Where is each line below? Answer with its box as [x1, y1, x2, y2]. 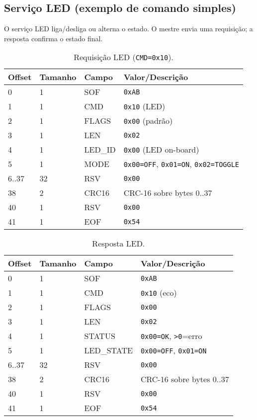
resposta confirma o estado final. [4, 33, 103, 43]
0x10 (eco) [140, 287, 177, 299]
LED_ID [84, 144, 116, 156]
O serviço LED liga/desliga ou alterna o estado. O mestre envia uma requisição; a [4, 23, 253, 34]
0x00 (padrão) [123, 115, 173, 127]
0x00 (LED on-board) [123, 144, 199, 156]
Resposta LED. [92, 238, 145, 250]
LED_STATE [84, 344, 133, 356]
